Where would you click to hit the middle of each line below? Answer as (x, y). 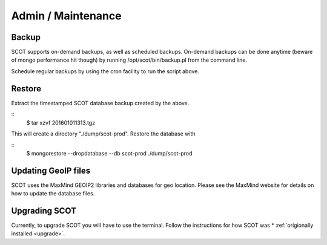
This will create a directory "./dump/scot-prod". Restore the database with (104, 134)
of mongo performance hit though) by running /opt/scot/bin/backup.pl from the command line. (129, 60)
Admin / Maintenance (66, 16)
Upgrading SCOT (44, 211)
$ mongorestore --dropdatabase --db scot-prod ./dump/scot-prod (109, 153)
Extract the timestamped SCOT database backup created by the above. (100, 103)
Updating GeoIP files (51, 170)
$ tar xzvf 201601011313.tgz (61, 122)
